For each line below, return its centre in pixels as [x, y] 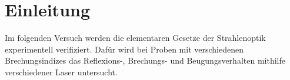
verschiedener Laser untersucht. [61, 72]
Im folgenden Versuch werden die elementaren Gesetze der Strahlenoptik [135, 38]
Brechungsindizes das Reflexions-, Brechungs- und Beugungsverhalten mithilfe [145, 60]
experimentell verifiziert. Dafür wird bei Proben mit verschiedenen [124, 49]
